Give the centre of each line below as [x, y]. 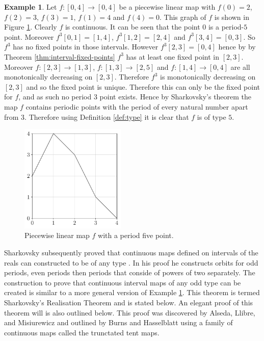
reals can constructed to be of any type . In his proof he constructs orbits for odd [131, 262]
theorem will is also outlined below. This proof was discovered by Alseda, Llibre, [130, 312]
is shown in [232, 17]
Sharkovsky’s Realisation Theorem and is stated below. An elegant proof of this [129, 302]
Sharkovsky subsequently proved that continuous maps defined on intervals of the [131, 252]
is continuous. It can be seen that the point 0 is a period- [154, 27]
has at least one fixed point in [173, 56]
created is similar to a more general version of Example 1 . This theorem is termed [132, 292]
